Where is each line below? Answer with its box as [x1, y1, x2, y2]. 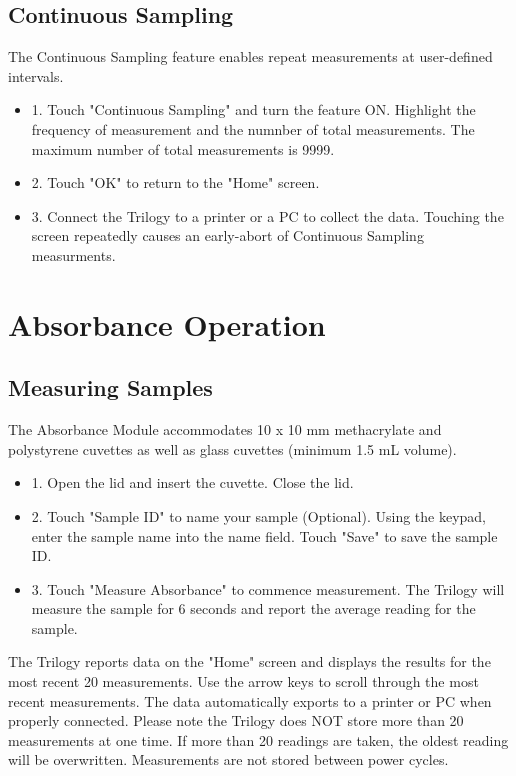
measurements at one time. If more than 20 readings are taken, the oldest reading [8, 729, 509, 750]
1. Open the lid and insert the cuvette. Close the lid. [31, 472, 354, 493]
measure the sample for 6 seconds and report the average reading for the [31, 598, 476, 619]
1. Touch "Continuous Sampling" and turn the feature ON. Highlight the [31, 99, 476, 120]
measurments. [31, 244, 116, 265]
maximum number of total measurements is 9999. [31, 138, 335, 159]
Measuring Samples [8, 372, 213, 403]
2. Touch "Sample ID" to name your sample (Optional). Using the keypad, [31, 505, 486, 526]
